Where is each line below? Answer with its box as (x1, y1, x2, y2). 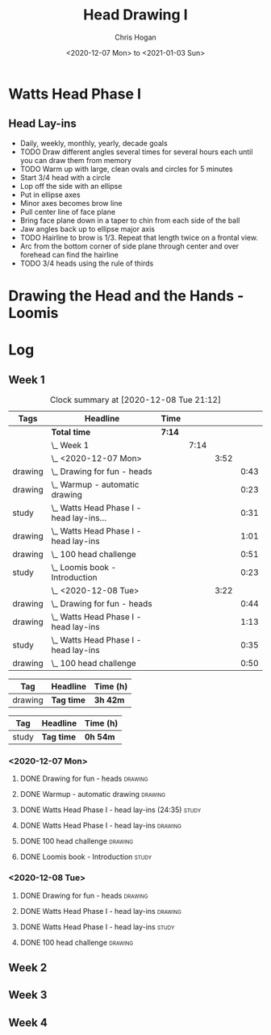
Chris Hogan (114, 32, 157, 42)
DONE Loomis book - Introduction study (19, 852, 152, 861)
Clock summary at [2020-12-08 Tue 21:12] (49, 394, 222, 405)
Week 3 (8, 988, 48, 1002)
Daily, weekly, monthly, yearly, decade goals (19, 138, 168, 148)
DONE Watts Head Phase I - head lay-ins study (19, 922, 175, 932)
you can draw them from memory (19, 155, 131, 165)
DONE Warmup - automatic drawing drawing (19, 790, 166, 799)
